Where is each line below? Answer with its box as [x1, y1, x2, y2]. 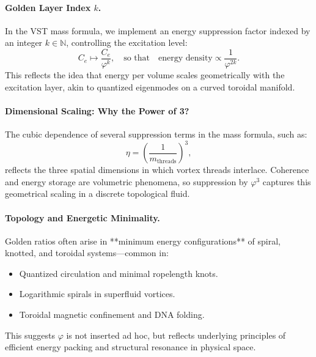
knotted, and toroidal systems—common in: [5, 246, 169, 259]
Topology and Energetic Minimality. [5, 211, 160, 224]
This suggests [5, 328, 55, 341]
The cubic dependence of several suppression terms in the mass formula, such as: [5, 128, 307, 141]
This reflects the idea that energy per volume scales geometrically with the [5, 68, 285, 81]
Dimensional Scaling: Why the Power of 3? [5, 104, 189, 117]
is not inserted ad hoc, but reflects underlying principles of [66, 328, 286, 341]
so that [123, 54, 150, 63]
